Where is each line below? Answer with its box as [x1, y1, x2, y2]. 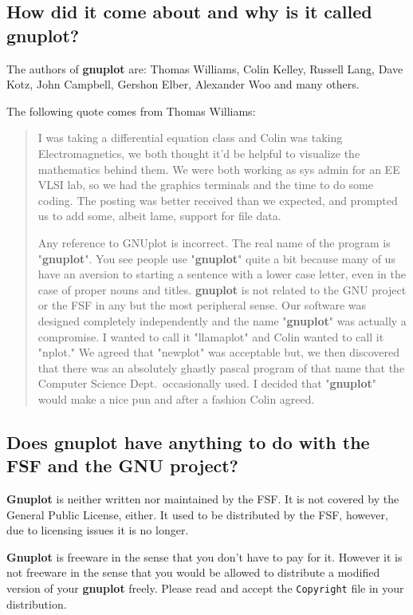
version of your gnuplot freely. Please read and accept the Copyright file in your [6, 580, 404, 597]
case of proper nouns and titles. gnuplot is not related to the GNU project [37, 281, 407, 298]
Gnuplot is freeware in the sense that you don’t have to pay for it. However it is [6, 548, 403, 565]
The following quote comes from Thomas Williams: [6, 102, 256, 119]
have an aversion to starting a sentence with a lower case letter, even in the [37, 266, 407, 282]
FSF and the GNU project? [6, 453, 238, 478]
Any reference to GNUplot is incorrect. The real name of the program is [37, 234, 391, 250]
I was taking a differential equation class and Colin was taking [37, 129, 343, 146]
